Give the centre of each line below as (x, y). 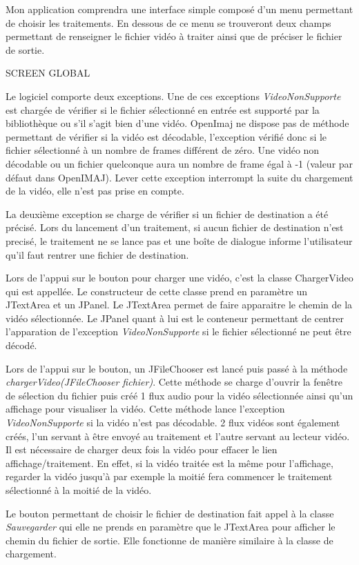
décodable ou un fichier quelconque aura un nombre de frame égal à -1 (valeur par (179, 163)
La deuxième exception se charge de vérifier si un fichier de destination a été (167, 214)
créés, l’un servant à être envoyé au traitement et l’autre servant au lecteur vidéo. (178, 436)
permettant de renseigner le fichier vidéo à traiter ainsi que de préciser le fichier (174, 36)
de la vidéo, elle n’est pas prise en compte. (95, 191)
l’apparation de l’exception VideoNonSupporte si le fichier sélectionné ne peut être (178, 331)
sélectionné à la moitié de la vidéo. (79, 490)
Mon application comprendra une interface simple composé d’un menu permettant (179, 9)
